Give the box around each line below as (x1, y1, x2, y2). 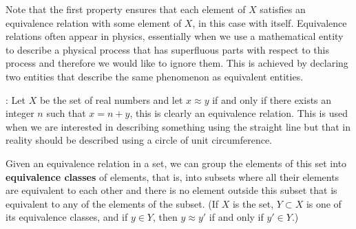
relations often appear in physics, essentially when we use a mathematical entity (6, 29, 344, 43)
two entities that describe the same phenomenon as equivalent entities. (6, 69, 304, 83)
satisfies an (260, 2, 306, 16)
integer (6, 106, 34, 120)
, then (153, 210, 178, 224)
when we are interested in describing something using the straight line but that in (6, 119, 351, 133)
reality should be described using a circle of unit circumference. (6, 133, 272, 147)
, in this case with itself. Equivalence (192, 15, 347, 30)
